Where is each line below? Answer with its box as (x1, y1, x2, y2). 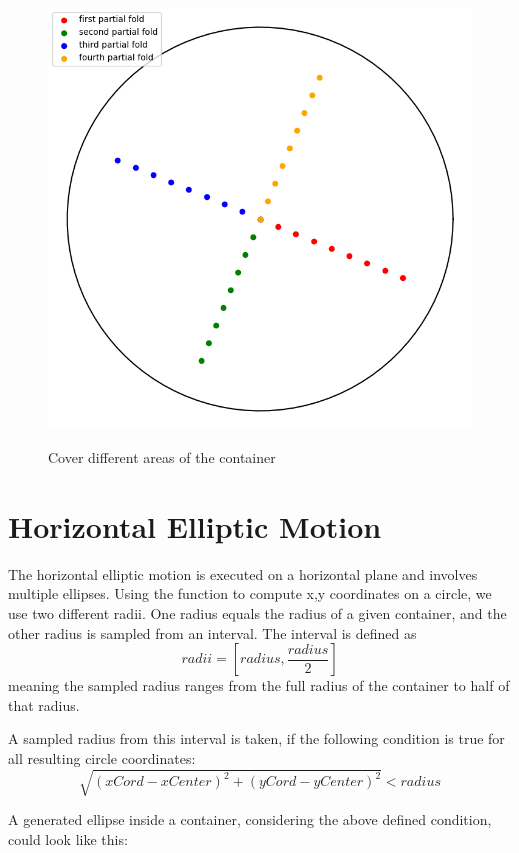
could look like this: (8, 828, 128, 849)
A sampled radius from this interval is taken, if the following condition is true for (8, 728, 505, 749)
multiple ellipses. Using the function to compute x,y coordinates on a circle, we (8, 583, 492, 604)
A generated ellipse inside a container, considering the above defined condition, (8, 809, 492, 830)
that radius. (8, 694, 80, 715)
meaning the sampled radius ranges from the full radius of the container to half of (8, 675, 510, 696)
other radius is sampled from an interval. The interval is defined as (8, 622, 417, 643)
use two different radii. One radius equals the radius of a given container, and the (8, 603, 507, 624)
